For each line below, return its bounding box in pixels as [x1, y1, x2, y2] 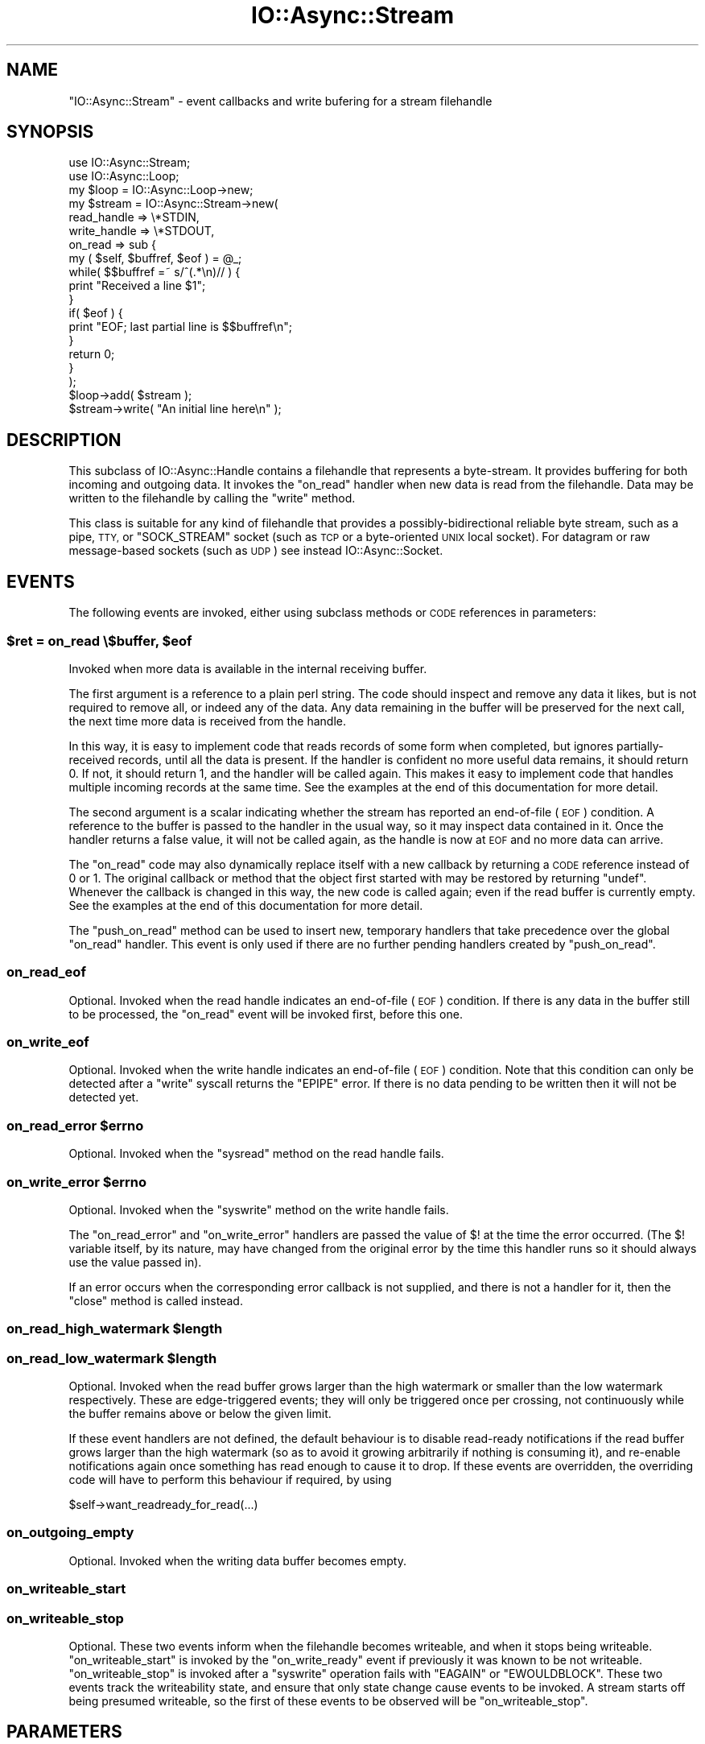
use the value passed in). [68, 1254, 202, 1269]
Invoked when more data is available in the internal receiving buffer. [68, 661, 427, 676]
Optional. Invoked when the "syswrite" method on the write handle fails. [68, 1202, 449, 1217]
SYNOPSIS [6, 122, 94, 143]
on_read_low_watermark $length [6, 1349, 217, 1366]
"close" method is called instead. [68, 1293, 243, 1308]
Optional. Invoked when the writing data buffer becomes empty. [68, 1553, 406, 1568]
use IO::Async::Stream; [68, 155, 191, 170]
